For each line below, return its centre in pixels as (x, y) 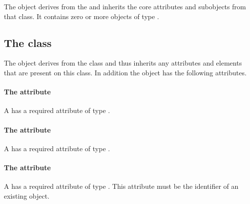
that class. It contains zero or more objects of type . (82, 16)
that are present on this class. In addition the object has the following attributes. (125, 72)
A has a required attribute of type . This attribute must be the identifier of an (121, 186)
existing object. (27, 195)
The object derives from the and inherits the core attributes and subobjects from (125, 6)
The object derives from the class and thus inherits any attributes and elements (123, 63)
